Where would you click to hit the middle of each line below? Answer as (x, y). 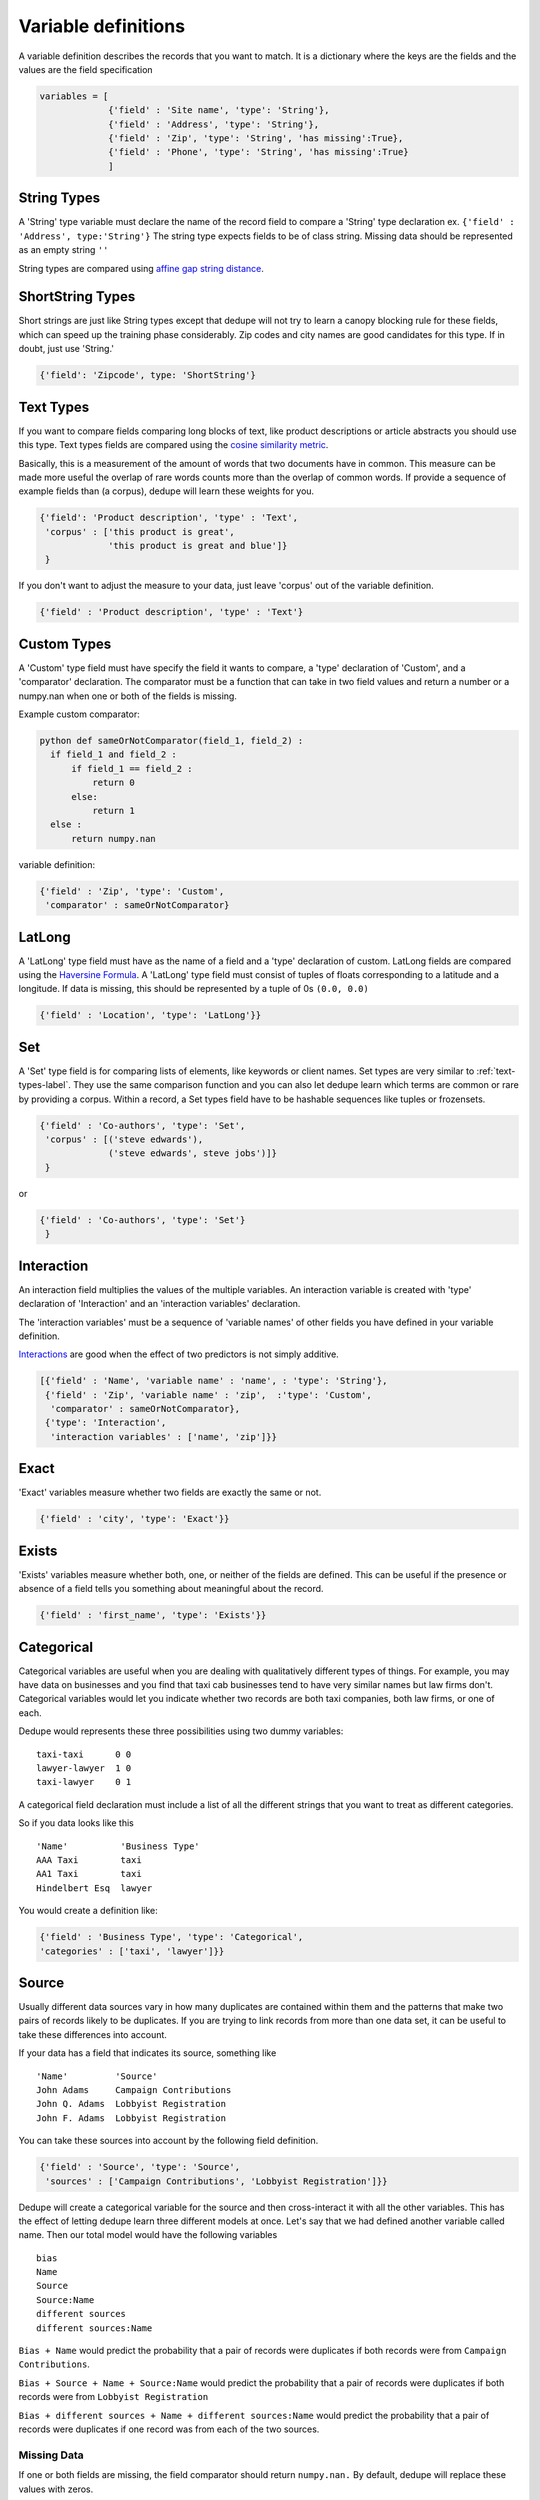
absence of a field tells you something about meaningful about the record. (171, 1589)
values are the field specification (86, 69)
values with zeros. (56, 2489)
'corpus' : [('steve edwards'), (124, 1139)
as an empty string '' (63, 250)
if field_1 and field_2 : (113, 754)
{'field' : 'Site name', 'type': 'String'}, (219, 110)
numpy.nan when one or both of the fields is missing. (127, 696)
